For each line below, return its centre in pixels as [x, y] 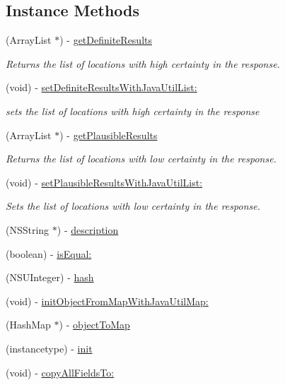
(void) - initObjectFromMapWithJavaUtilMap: [107, 301]
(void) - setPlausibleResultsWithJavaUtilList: [104, 182]
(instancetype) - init [49, 348]
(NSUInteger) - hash [50, 277]
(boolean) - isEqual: [49, 253]
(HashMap [28, 325]
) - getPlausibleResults [109, 135]
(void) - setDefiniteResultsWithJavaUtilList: [101, 87]
